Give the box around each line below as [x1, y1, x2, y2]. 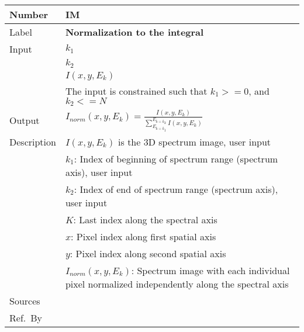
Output [9, 113, 40, 127]
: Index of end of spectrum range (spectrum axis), [74, 182, 278, 196]
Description [9, 134, 56, 148]
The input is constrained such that [65, 84, 208, 98]
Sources [9, 293, 40, 307]
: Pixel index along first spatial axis [71, 229, 216, 243]
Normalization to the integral [65, 25, 204, 39]
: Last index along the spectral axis [73, 212, 217, 226]
